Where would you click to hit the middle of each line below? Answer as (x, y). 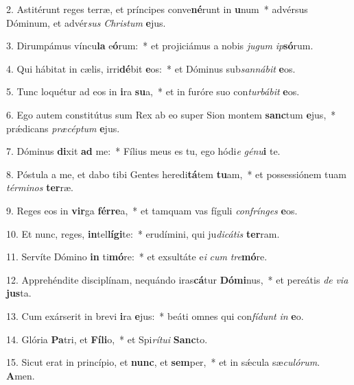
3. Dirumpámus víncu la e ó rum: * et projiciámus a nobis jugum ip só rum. (160, 46)
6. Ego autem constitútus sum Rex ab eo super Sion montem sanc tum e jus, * (171, 114)
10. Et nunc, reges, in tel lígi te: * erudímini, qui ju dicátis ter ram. (143, 233)
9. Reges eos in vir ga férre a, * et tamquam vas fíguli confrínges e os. (152, 210)
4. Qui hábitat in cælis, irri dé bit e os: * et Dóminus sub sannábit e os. (151, 68)
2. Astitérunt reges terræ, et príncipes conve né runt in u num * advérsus (157, 9)
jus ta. (19, 293)
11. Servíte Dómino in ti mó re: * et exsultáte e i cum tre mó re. (137, 257)
